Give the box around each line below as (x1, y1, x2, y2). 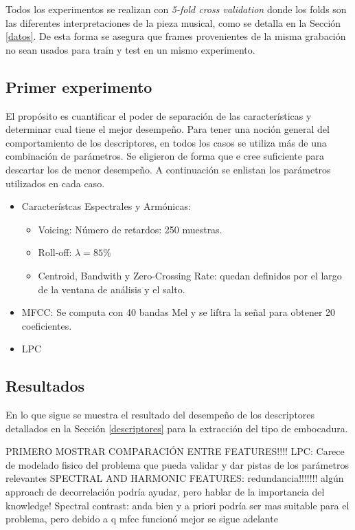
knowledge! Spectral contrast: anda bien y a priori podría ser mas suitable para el (5, 498, 350, 512)
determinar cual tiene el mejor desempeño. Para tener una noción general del (5, 122, 330, 136)
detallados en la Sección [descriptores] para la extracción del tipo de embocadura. (5, 421, 348, 435)
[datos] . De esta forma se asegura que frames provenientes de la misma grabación (5, 29, 346, 43)
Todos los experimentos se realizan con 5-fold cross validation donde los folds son (5, 2, 347, 16)
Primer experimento (5, 76, 152, 97)
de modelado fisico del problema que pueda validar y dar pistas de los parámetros (5, 457, 349, 471)
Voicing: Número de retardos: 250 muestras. (38, 222, 222, 236)
